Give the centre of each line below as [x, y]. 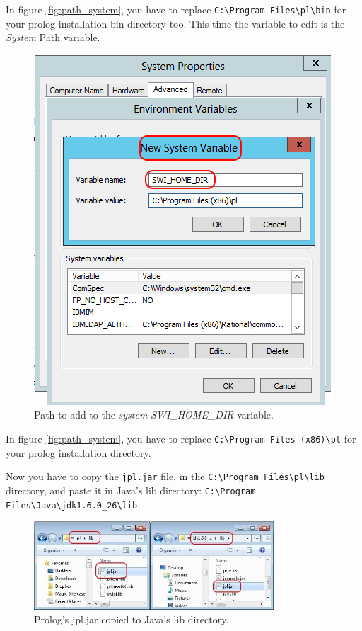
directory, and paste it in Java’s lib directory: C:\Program [131, 490]
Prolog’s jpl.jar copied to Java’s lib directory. [132, 619]
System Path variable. [53, 37]
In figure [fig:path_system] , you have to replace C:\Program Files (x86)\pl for [181, 439]
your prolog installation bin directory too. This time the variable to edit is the [175, 23]
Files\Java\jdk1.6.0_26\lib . [73, 504]
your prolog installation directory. [78, 452]
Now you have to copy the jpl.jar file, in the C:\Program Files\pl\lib [165, 476]
